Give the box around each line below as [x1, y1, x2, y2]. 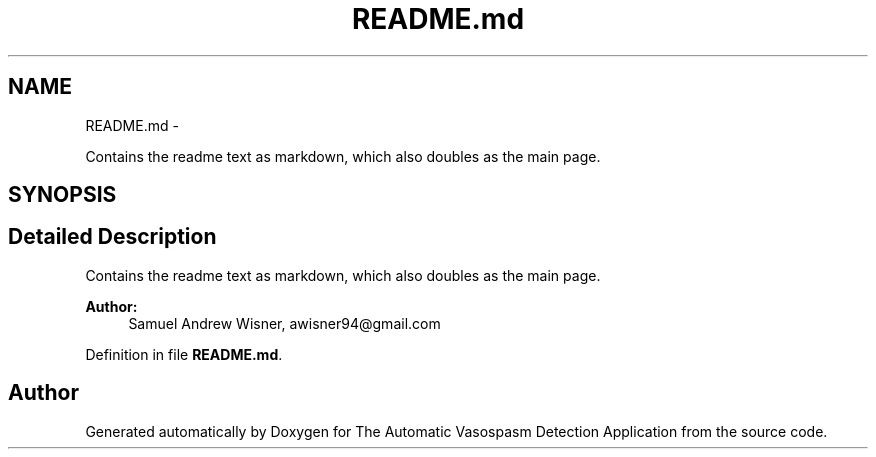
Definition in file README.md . [85, 345, 283, 363]
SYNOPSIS [8, 182, 117, 208]
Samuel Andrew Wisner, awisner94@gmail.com [128, 314, 441, 332]
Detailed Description [8, 224, 217, 250]
